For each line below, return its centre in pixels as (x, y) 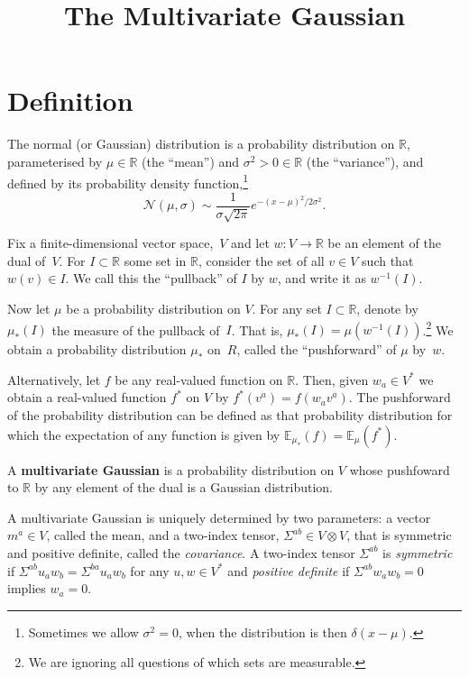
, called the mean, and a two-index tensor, (163, 535)
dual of (27, 260)
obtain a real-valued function (87, 397)
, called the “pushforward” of (317, 349)
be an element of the (384, 243)
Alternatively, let (54, 379)
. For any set (287, 308)
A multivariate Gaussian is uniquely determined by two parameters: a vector (219, 517)
